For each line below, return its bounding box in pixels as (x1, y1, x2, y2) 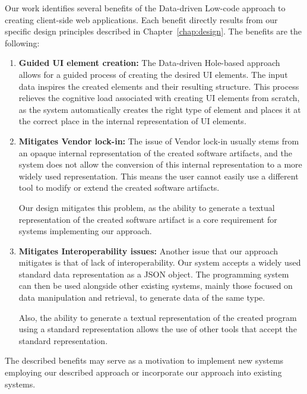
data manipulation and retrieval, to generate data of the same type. (18, 291, 265, 304)
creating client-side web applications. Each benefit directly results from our (5, 13, 278, 26)
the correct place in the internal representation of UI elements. (18, 115, 246, 127)
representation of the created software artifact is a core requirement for (18, 213, 277, 225)
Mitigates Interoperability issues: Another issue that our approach (18, 244, 278, 257)
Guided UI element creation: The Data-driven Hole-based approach (18, 56, 280, 69)
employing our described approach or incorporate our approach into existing (5, 366, 282, 379)
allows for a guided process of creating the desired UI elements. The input (18, 68, 288, 80)
